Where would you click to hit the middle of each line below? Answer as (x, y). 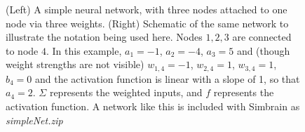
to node (22, 50)
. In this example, (84, 50)
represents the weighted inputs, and (126, 92)
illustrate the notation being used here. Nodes (104, 37)
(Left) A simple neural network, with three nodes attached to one (147, 9)
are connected (262, 37)
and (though (263, 50)
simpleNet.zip (34, 120)
